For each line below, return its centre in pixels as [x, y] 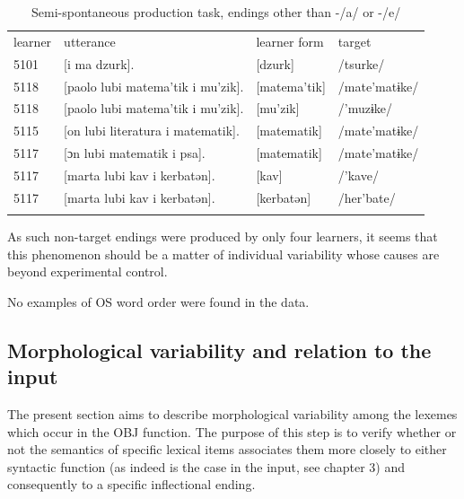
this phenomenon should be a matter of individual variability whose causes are [223, 254]
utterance [90, 41]
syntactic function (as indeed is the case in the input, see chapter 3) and [206, 466]
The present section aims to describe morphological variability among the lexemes [232, 414]
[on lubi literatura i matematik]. [152, 131]
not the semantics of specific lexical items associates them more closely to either [227, 449]
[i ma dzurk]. [99, 63]
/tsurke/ [361, 63]
